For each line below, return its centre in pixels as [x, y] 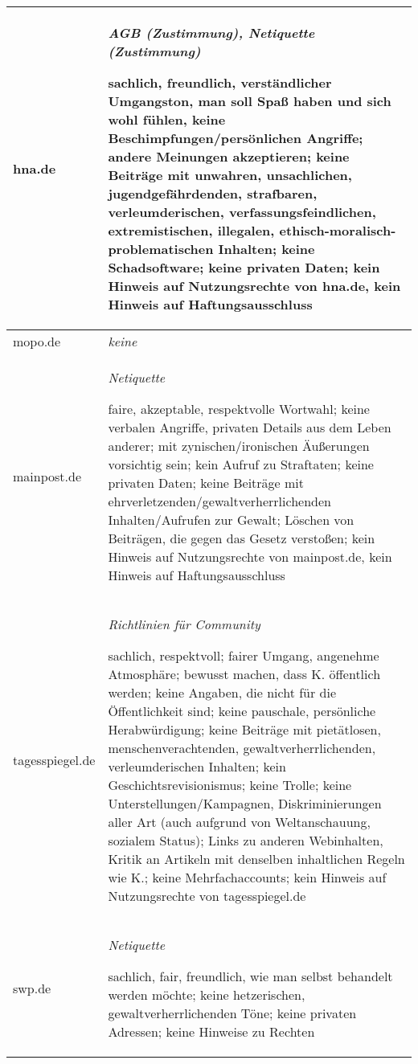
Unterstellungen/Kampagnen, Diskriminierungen [245, 803]
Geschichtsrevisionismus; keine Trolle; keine [230, 785]
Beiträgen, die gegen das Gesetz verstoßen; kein [242, 538]
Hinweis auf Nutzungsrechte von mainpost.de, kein [250, 557]
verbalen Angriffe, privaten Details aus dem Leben [250, 427]
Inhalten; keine [266, 249]
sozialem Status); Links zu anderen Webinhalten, [246, 840]
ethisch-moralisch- [338, 230]
